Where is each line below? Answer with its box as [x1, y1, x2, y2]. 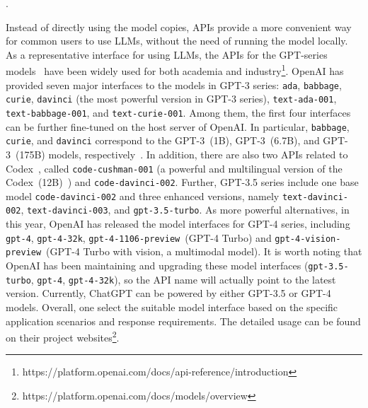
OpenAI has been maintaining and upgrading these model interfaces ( [6, 258, 309, 273]
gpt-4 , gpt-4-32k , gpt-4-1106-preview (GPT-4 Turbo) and [6, 230, 272, 245]
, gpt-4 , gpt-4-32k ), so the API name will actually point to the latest [30, 272, 336, 286]
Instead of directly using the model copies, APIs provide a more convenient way [6, 19, 352, 34]
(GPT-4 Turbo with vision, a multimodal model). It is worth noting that [46, 244, 362, 259]
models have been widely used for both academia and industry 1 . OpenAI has [6, 62, 344, 78]
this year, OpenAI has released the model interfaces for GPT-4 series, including [6, 216, 350, 231]
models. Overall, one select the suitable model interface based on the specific [6, 299, 338, 314]
